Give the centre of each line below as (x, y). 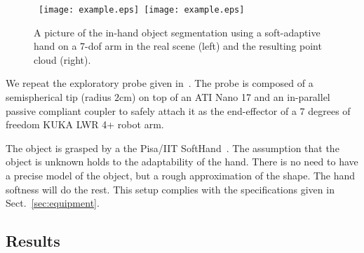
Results (33, 241)
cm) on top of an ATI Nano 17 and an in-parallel (225, 97)
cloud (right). (62, 59)
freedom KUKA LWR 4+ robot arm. (85, 124)
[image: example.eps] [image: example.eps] (142, 10)
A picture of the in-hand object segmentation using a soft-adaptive (177, 32)
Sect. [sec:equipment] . (53, 203)
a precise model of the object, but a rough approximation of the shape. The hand (181, 175)
